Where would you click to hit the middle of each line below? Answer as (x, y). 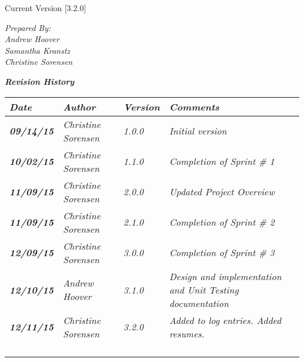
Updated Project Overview (222, 192)
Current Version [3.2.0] (46, 8)
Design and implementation (225, 276)
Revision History (39, 81)
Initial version (198, 131)
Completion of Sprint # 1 (222, 161)
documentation (199, 303)
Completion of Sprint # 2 (222, 222)
